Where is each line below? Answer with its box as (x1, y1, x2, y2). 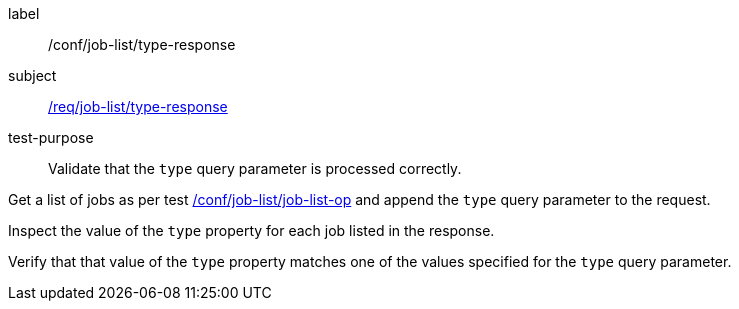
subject (8, 67, 57, 84)
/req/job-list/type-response (48, 98, 228, 115)
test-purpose (8, 129, 94, 146)
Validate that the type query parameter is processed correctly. (48, 160, 462, 177)
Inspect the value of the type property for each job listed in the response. (8, 222, 495, 239)
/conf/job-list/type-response (48, 36, 236, 53)
